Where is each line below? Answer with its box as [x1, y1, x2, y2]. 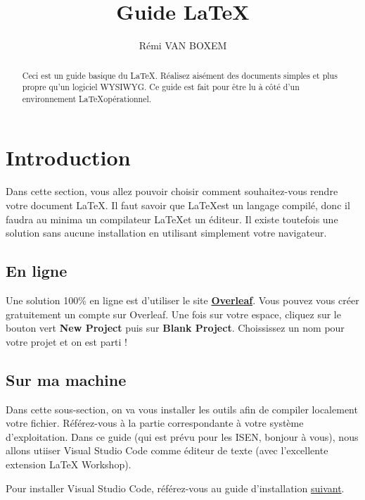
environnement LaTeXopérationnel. [22, 92, 152, 104]
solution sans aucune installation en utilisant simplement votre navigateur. [6, 225, 327, 240]
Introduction [6, 143, 131, 172]
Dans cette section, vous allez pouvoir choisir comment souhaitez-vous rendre [6, 184, 338, 199]
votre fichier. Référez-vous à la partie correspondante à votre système [6, 415, 304, 430]
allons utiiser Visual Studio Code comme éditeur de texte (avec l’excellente [6, 443, 328, 458]
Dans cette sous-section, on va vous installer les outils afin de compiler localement [6, 401, 358, 416]
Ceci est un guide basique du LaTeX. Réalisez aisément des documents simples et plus [22, 69, 338, 81]
